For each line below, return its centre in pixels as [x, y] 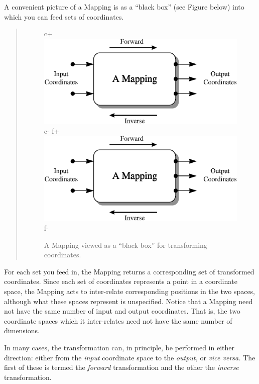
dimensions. [22, 330]
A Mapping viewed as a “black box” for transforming [125, 245]
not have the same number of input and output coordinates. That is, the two [122, 311]
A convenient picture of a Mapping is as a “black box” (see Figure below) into [124, 7]
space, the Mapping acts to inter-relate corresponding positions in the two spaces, [130, 291]
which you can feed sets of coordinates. [64, 16]
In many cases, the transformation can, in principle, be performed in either [119, 347]
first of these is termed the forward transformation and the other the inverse [121, 367]
